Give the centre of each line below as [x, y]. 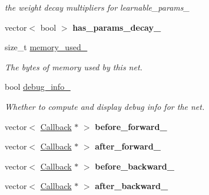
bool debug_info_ [38, 87]
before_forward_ [131, 126]
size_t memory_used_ [46, 47]
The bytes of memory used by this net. [74, 66]
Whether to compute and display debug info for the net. [105, 106]
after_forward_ [128, 146]
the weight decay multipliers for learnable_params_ [97, 7]
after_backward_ [132, 186]
